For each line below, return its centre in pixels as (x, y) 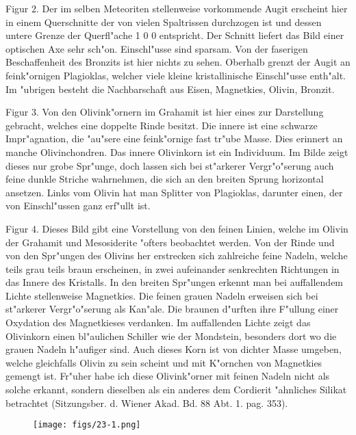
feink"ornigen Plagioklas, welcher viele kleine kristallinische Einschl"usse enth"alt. (176, 75)
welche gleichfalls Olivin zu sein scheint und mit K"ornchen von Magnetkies (164, 362)
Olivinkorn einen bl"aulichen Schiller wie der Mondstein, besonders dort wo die (171, 335)
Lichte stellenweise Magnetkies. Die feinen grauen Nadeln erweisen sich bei (162, 295)
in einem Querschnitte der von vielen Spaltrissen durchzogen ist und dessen (164, 22)
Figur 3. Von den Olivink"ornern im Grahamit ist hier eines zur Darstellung (165, 112)
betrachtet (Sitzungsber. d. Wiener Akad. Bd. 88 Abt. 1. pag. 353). (147, 403)
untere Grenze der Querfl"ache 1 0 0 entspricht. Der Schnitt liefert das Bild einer (175, 35)
